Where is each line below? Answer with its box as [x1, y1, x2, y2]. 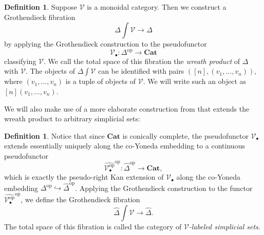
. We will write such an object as [143, 76, 247, 87]
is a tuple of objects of [65, 76, 136, 87]
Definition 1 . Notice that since [4, 130, 105, 141]
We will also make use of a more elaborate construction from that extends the [4, 103, 250, 114]
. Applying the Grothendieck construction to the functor [75, 182, 253, 193]
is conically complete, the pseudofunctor [122, 130, 249, 141]
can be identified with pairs [98, 66, 184, 76]
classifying [4, 55, 36, 66]
